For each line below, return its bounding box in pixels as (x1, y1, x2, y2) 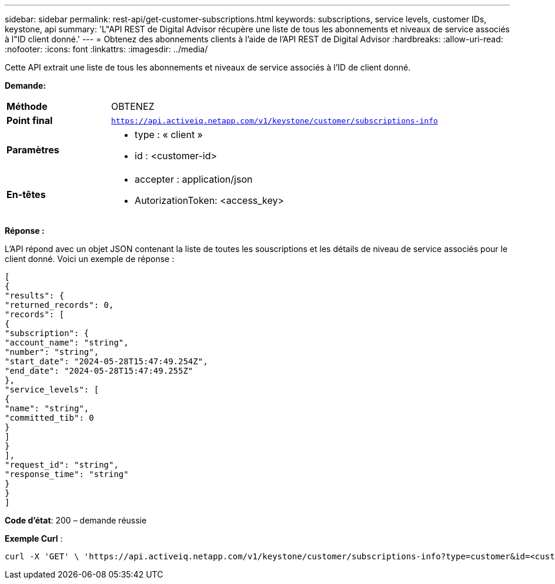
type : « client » (135, 129, 203, 140)
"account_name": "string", (5, 338, 129, 347)
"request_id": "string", (5, 460, 119, 469)
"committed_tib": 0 (5, 413, 94, 422)
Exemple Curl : (5, 533, 63, 543)
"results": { (5, 291, 65, 300)
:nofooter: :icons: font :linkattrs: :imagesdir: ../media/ (5, 44, 208, 54)
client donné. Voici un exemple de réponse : (5, 254, 175, 264)
